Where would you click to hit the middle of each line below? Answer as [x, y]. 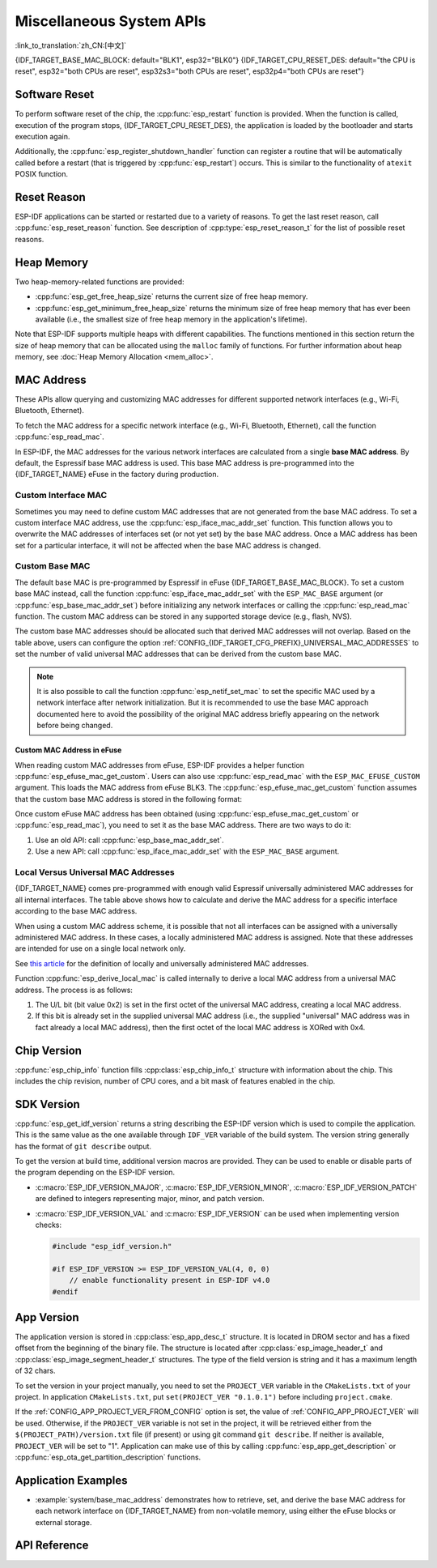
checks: [49, 1225]
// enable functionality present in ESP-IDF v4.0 [170, 1280]
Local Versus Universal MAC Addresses [95, 872]
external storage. [64, 1522]
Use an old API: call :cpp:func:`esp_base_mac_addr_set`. [129, 840]
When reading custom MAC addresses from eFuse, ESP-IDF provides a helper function [160, 765]
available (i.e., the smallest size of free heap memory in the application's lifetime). [171, 319]
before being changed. [75, 726]
